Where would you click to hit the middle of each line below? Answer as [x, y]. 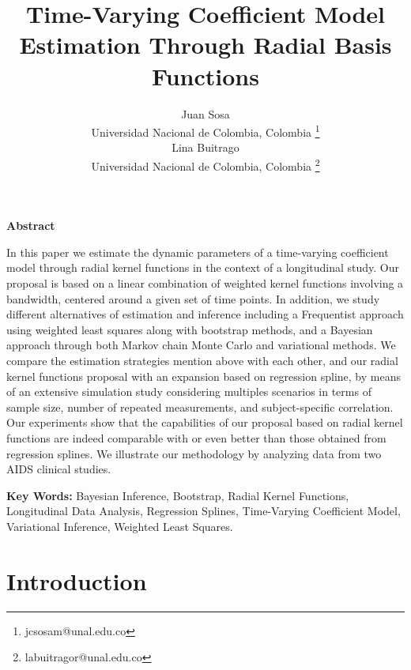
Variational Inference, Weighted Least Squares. [120, 526]
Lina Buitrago [205, 147]
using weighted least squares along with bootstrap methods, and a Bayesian [190, 329]
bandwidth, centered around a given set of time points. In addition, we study [193, 298]
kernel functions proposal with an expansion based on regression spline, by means [204, 376]
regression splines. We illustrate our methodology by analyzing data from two [194, 453]
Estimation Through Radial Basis [205, 45]
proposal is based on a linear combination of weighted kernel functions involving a [205, 282]
